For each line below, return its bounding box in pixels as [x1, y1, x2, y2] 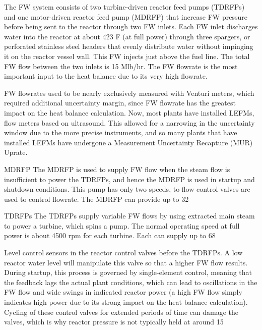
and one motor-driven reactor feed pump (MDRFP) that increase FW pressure [4, 11, 247, 22]
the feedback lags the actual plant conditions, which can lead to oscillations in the [4, 277, 257, 287]
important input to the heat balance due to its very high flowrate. [4, 71, 208, 81]
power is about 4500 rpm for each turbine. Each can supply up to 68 [4, 230, 216, 241]
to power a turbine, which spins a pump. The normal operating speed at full [4, 220, 240, 231]
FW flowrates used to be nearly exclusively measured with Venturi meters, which [4, 87, 254, 98]
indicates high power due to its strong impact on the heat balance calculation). [4, 297, 248, 307]
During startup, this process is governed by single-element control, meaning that [4, 267, 252, 278]
